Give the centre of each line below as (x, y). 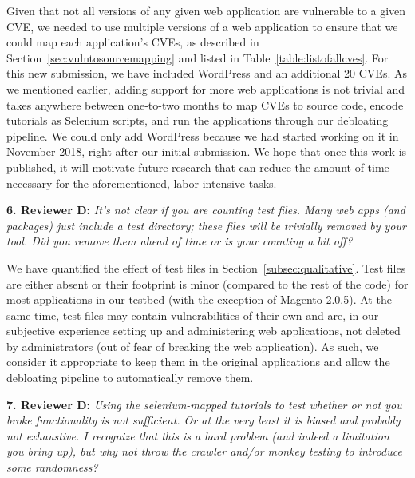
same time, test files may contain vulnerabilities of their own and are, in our (193, 315)
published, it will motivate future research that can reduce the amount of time (198, 167)
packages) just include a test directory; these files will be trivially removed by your (206, 225)
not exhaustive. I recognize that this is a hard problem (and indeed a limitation (198, 435)
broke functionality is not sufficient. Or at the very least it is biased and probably (204, 420)
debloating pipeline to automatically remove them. (130, 378)
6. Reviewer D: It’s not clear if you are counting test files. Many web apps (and (206, 210)
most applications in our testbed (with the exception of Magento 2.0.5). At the (199, 299)
